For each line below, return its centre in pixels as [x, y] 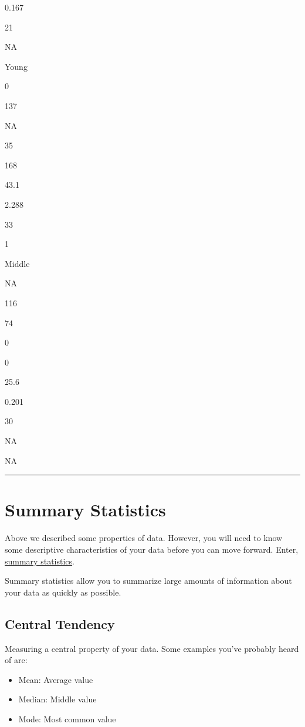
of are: [16, 660]
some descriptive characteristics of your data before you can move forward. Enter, [152, 549]
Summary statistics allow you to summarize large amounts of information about [148, 581]
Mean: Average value [56, 679]
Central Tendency [60, 623]
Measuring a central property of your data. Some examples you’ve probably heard [152, 648]
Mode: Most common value [67, 718]
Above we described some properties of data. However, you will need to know [144, 538]
